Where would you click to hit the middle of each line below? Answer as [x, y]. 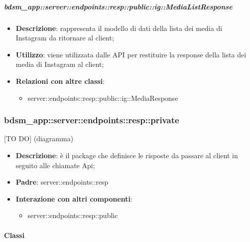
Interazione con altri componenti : [74, 198]
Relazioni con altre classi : [60, 81]
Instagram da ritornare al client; [65, 38]
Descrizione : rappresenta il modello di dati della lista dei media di [119, 28]
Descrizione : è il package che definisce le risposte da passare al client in [127, 155]
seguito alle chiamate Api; [55, 165]
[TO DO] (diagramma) [39, 138]
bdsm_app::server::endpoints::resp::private [92, 120]
